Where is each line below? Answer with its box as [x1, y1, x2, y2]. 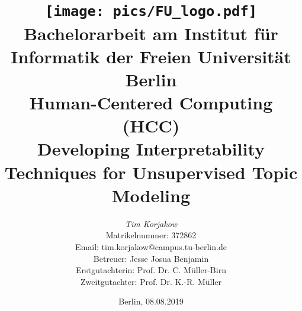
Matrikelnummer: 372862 [105, 229, 197, 241]
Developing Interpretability [37, 137, 265, 161]
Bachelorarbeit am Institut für [24, 21, 278, 45]
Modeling [111, 183, 191, 207]
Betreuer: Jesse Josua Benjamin [93, 252, 209, 264]
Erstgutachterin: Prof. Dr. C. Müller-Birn [76, 264, 226, 276]
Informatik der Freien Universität [11, 44, 291, 68]
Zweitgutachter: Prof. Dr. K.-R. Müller [81, 275, 221, 287]
